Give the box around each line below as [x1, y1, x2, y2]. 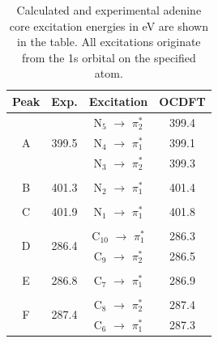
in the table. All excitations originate [17, 33, 201, 50]
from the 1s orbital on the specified [21, 49, 196, 66]
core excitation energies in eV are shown [9, 17, 208, 34]
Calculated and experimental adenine [16, 2, 202, 18]
